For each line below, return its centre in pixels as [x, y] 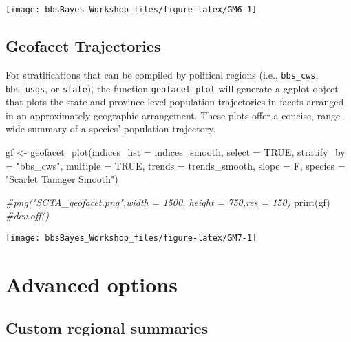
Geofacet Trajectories [83, 46]
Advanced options [92, 284]
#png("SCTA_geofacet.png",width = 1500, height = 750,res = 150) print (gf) [168, 202]
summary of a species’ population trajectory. [122, 129]
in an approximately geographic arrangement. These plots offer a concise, [160, 115]
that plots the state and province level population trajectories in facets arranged [175, 102]
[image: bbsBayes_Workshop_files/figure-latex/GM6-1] [131, 10]
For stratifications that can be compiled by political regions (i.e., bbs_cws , [162, 74]
